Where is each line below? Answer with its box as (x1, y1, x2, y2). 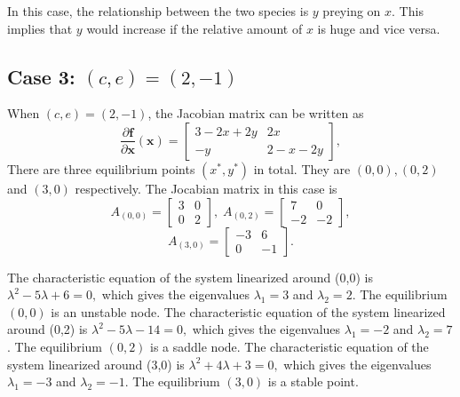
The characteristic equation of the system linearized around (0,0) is (7, 267, 373, 286)
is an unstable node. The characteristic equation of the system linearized (51, 302, 446, 321)
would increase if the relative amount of (86, 19, 303, 37)
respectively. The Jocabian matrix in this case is (75, 179, 337, 197)
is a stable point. (267, 372, 359, 391)
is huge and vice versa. (317, 19, 440, 37)
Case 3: (7, 62, 75, 90)
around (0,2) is (7, 320, 88, 338)
